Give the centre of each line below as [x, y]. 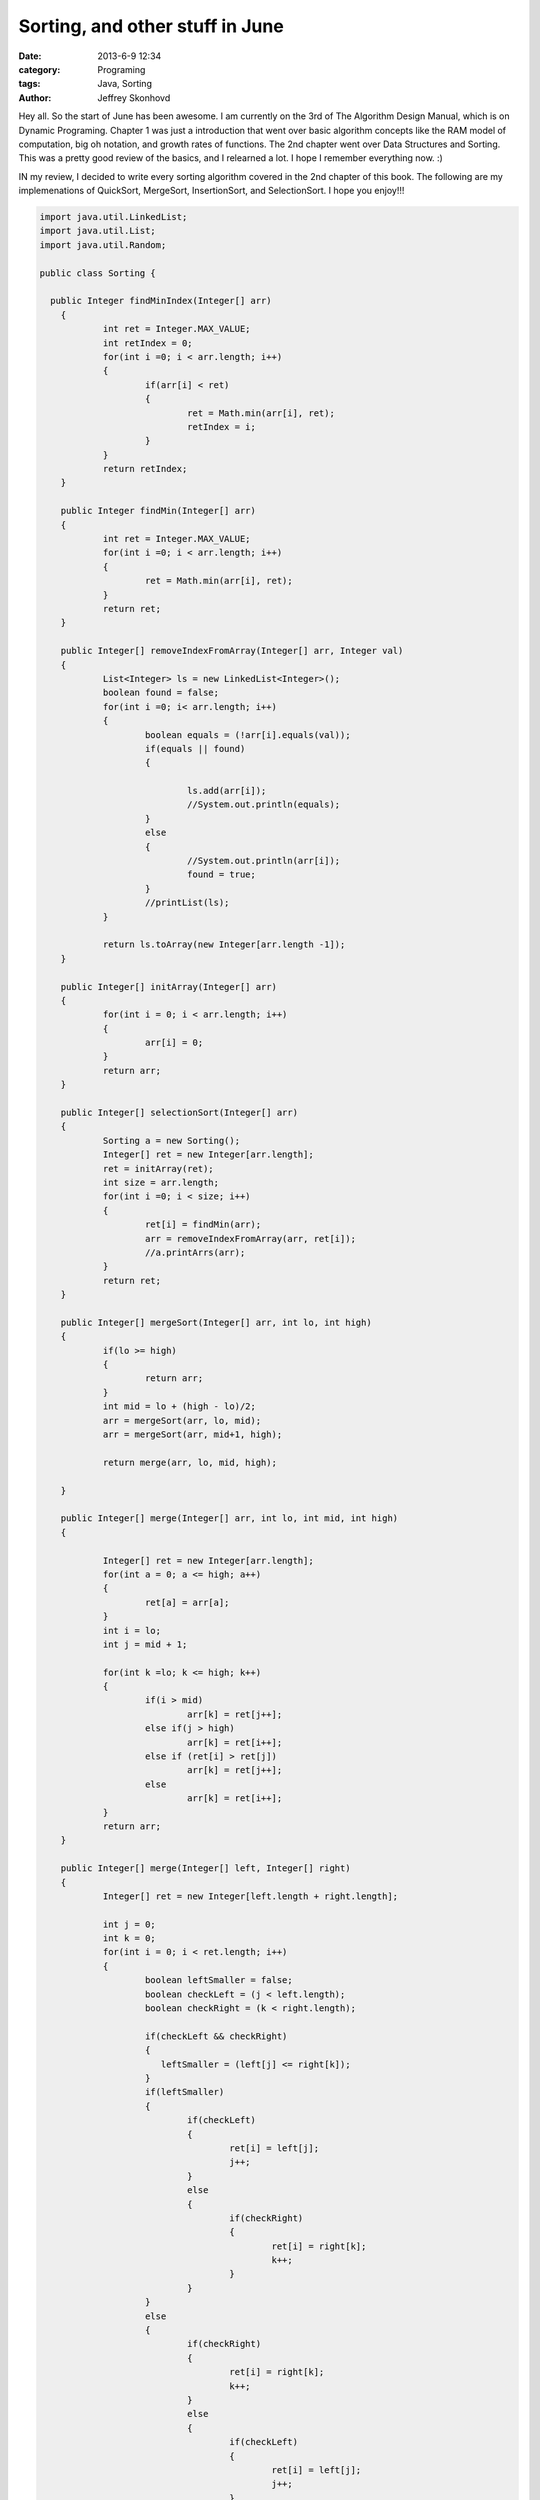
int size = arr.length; [161, 1182]
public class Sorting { [98, 273]
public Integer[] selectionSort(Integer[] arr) [179, 1113]
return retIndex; [145, 469]
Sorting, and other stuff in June [151, 26]
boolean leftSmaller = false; [219, 1980]
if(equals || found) [195, 748]
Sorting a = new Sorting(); [171, 1140]
